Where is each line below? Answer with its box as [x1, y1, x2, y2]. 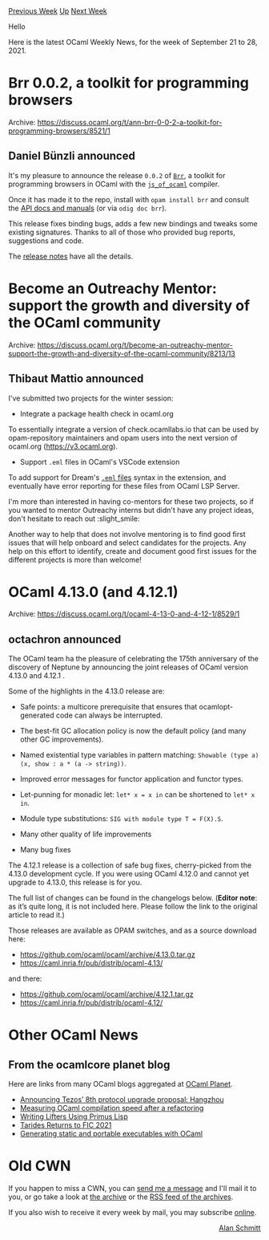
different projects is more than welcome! [8, 555, 142, 564]
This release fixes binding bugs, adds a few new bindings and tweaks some [8, 218, 258, 228]
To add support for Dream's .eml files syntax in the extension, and [8, 472, 227, 482]
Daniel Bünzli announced [8, 149, 136, 163]
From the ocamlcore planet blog [8, 1058, 171, 1071]
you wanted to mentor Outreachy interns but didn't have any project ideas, [8, 505, 255, 514]
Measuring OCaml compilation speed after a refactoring [19, 1104, 204, 1113]
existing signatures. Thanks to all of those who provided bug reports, [8, 227, 236, 237]
